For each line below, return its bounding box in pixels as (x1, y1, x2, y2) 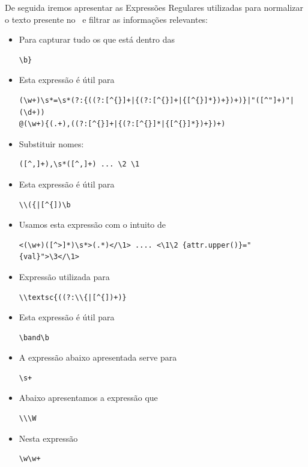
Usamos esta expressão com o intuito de (19, 218, 166, 231)
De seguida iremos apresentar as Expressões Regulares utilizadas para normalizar (5, 1, 303, 13)
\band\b (19, 333, 49, 342)
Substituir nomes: (19, 137, 84, 150)
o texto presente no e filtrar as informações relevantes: (5, 13, 208, 25)
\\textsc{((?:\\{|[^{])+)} (19, 293, 127, 302)
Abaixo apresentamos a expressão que (19, 391, 158, 404)
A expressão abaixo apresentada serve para (19, 351, 177, 364)
